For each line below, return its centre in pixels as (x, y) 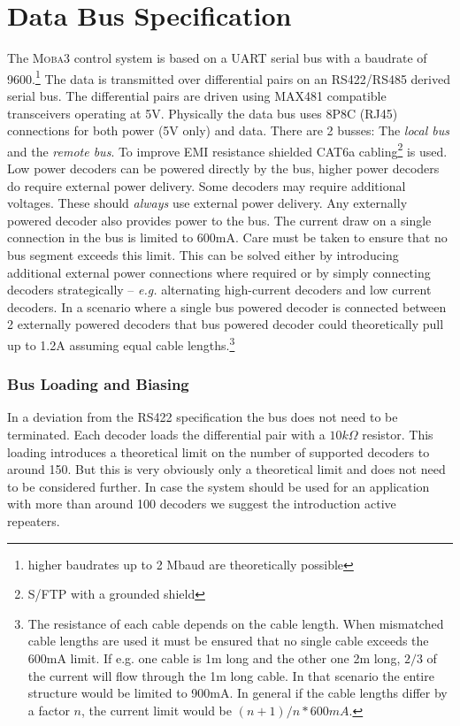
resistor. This (398, 434)
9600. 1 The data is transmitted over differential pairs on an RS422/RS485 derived (229, 77)
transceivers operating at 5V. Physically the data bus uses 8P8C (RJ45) (203, 113)
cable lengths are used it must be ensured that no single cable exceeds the (228, 641)
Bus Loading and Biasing (98, 384)
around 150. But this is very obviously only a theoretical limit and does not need (226, 469)
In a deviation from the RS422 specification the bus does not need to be (203, 417)
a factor (49, 710)
